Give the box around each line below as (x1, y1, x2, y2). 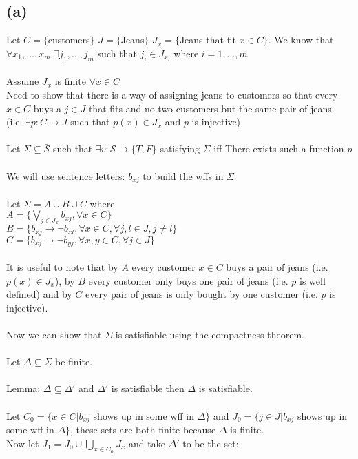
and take (128, 436, 165, 450)
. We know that (268, 32, 334, 47)
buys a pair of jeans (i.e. (226, 259, 328, 274)
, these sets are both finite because (70, 422, 216, 436)
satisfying (160, 141, 200, 156)
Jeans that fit (179, 32, 236, 47)
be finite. (54, 354, 93, 369)
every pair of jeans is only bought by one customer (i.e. (85, 287, 318, 301)
